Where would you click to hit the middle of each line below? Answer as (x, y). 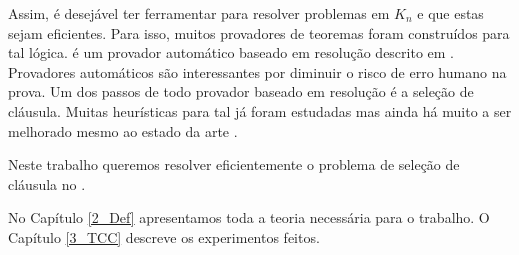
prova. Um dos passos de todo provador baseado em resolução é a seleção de (241, 91)
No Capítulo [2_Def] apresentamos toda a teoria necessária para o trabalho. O (249, 217)
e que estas (450, 13)
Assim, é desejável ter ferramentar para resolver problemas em (199, 13)
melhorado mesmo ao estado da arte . (123, 130)
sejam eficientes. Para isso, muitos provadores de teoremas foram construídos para (259, 32)
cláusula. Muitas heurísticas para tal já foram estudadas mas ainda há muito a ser (260, 110)
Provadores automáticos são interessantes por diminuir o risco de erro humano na (257, 71)
